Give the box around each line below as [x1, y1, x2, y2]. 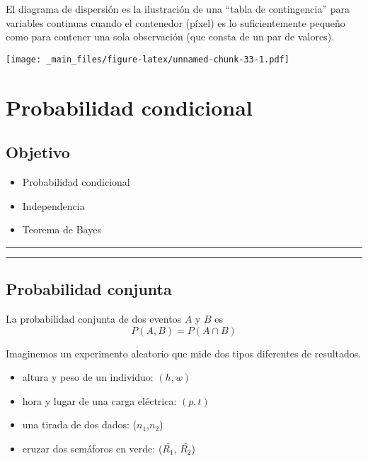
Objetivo [6, 141, 70, 163]
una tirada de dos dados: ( [22, 417, 137, 432]
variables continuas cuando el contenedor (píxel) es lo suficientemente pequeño [6, 15, 345, 30]
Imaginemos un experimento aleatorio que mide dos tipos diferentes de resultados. [6, 345, 362, 360]
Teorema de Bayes [22, 222, 101, 237]
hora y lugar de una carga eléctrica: [22, 393, 177, 408]
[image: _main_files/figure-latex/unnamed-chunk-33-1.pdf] [6, 54, 289, 65]
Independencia [22, 198, 85, 213]
